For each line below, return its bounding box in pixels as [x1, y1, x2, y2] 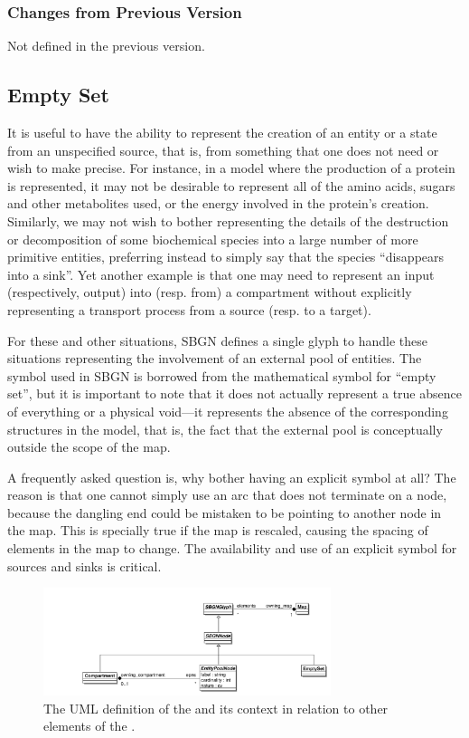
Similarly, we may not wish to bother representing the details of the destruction [7, 211, 449, 230]
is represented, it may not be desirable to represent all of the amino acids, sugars [7, 176, 455, 195]
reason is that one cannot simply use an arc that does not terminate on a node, [7, 485, 447, 504]
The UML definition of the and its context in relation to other [43, 698, 389, 717]
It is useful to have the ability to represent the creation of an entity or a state [7, 123, 437, 142]
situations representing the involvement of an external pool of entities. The [7, 349, 422, 368]
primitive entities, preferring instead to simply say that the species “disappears [7, 247, 445, 266]
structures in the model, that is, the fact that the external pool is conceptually [7, 419, 443, 438]
